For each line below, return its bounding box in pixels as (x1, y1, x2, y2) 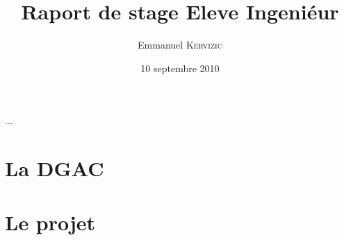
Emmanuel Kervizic (138, 37, 222, 52)
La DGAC (5, 154, 104, 182)
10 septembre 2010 (140, 60, 220, 75)
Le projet (5, 208, 96, 237)
